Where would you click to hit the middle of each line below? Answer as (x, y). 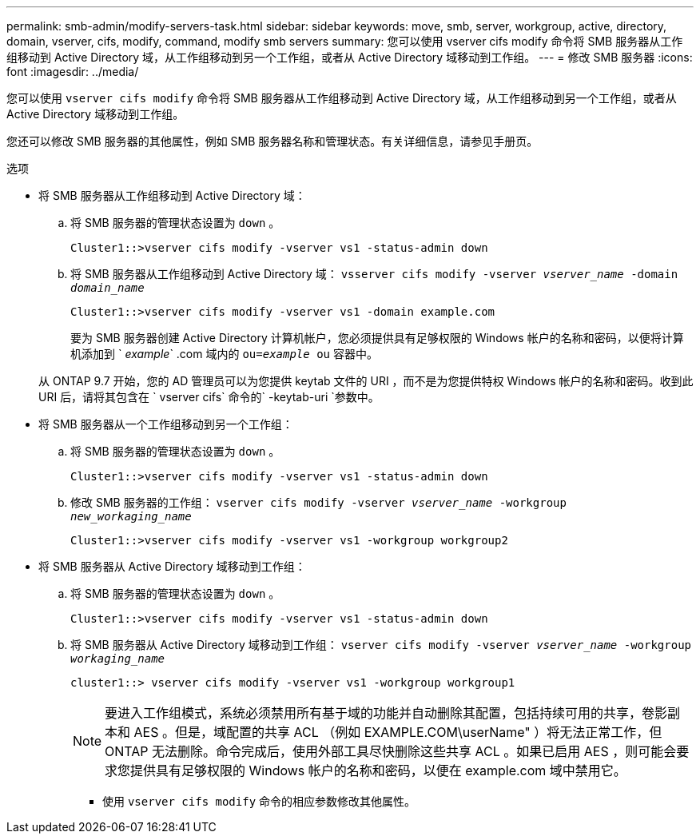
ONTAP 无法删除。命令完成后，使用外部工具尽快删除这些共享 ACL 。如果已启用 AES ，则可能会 (391, 751)
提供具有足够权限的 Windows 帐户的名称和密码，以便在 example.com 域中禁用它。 (378, 770)
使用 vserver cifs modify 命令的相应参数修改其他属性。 (259, 801)
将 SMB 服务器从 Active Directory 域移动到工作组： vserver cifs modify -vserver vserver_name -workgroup (381, 645)
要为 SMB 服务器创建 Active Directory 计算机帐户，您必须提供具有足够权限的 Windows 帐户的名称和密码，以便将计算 (377, 338)
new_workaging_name (131, 516)
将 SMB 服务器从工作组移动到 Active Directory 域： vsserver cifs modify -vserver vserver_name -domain (374, 274)
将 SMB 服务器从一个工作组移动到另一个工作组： (166, 424)
